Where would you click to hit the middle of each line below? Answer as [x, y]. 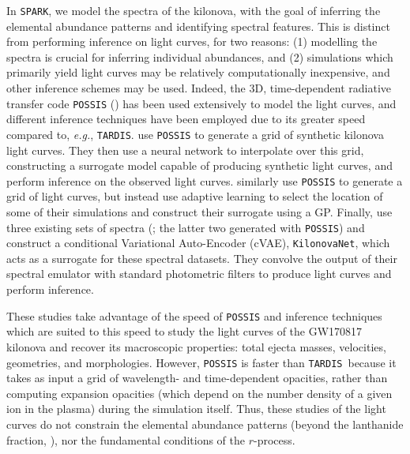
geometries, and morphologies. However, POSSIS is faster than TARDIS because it [201, 362]
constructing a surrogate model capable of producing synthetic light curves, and [199, 165]
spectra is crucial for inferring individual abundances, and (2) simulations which [200, 56]
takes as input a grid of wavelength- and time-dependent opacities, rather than [197, 378]
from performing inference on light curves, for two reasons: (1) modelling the [192, 41]
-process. [274, 439]
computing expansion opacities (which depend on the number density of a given [199, 393]
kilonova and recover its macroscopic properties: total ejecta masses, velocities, [196, 346]
